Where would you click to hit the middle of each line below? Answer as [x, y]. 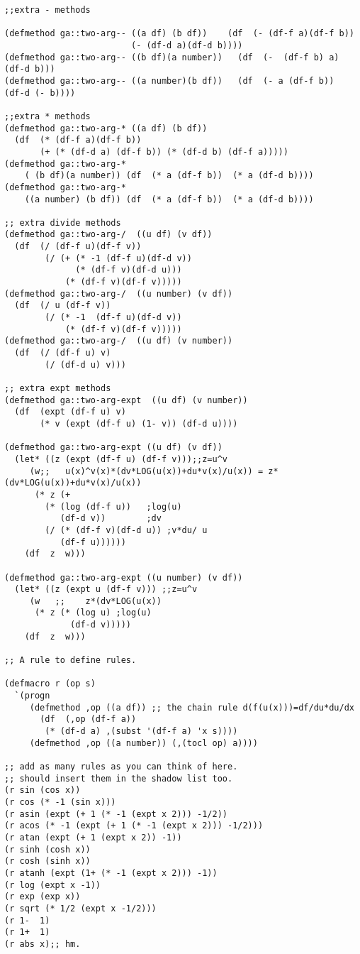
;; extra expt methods [58, 388]
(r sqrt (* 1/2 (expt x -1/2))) [80, 908]
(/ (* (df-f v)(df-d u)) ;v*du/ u [126, 530]
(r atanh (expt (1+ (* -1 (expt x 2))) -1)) [111, 873]
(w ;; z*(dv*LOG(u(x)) [95, 601]
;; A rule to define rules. [71, 660]
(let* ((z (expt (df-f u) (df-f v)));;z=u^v [121, 459]
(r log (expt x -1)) [53, 885]
